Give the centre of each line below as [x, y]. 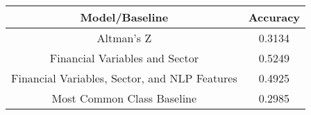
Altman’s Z [124, 38]
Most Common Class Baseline [124, 98]
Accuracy [274, 17]
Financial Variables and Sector [124, 58]
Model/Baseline [124, 17]
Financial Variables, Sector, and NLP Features [124, 78]
